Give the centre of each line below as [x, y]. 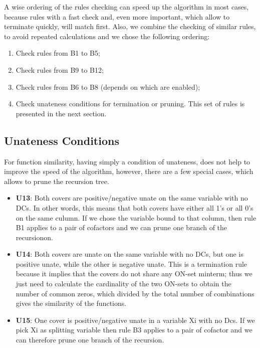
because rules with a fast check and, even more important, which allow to [117, 16]
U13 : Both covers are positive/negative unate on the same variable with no [132, 198]
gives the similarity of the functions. [71, 303]
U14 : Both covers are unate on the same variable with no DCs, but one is [129, 254]
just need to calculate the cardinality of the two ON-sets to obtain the [123, 284]
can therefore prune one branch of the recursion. [90, 340]
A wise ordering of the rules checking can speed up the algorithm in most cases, [126, 7]
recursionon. [34, 237]
